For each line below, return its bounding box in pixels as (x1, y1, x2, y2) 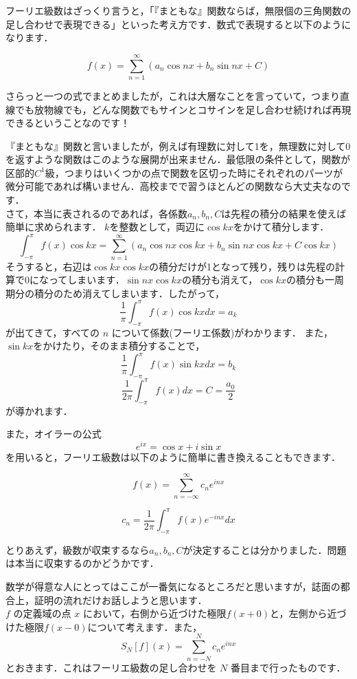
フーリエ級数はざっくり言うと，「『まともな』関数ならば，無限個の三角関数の (5, 3, 352, 17)
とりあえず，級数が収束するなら (5, 542, 150, 557)
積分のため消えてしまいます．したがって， (34, 285, 225, 300)
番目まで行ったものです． (231, 660, 346, 674)
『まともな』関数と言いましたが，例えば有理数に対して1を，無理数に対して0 (5, 138, 351, 153)
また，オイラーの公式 (5, 427, 102, 441)
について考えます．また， (87, 619, 203, 634)
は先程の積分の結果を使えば (221, 206, 347, 220)
